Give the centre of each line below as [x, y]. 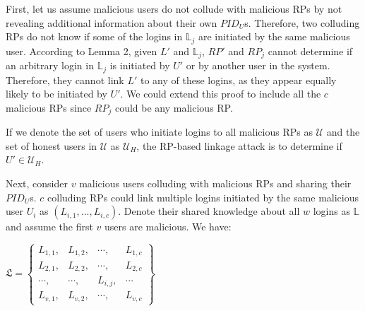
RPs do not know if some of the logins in [94, 36]
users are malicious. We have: [168, 227]
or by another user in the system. [258, 65]
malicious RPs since [49, 107]
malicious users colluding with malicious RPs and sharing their [215, 183]
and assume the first [49, 227]
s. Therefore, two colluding [302, 22]
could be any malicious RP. [174, 107]
